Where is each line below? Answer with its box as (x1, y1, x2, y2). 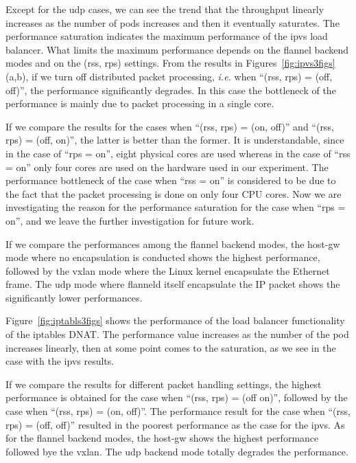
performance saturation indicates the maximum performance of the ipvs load (5, 29, 328, 43)
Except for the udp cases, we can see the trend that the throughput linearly (5, 2, 324, 16)
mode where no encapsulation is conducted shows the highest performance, (5, 250, 320, 264)
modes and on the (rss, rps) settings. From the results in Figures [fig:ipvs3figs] (5, 56, 335, 70)
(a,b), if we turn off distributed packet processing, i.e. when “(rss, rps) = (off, (5, 69, 333, 83)
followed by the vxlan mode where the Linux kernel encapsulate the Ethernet (5, 263, 330, 278)
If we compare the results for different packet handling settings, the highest (5, 376, 322, 391)
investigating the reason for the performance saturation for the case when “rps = (5, 200, 346, 214)
